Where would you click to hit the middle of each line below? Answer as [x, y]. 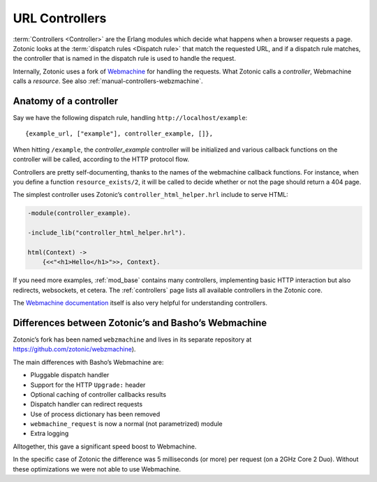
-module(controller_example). [79, 213]
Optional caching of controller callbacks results [98, 394]
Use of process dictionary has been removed [95, 414]
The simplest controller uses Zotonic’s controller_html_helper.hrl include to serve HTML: [151, 195]
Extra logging [50, 434]
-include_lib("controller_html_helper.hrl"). [107, 233]
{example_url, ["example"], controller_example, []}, [119, 134]
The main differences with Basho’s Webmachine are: [88, 362]
